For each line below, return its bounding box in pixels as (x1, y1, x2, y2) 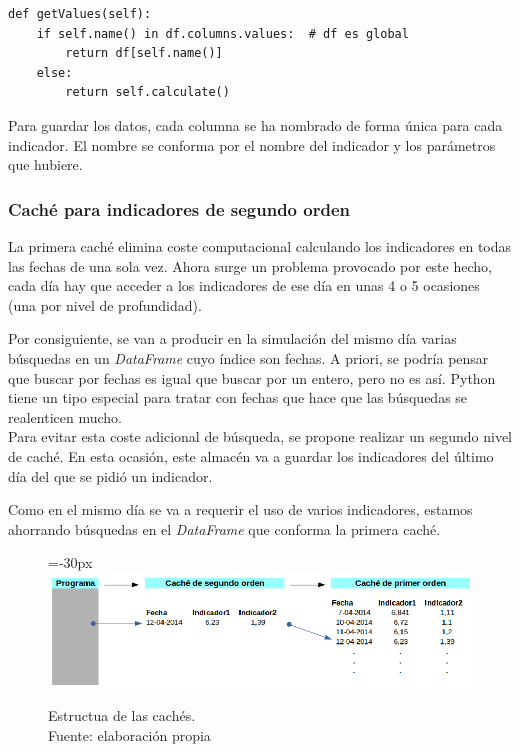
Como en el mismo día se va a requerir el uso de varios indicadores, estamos (8, 499, 473, 520)
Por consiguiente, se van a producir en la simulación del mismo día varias (8, 328, 457, 349)
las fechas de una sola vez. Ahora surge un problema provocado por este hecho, (8, 255, 492, 276)
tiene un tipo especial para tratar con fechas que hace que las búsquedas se (8, 387, 468, 408)
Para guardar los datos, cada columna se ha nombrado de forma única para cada (8, 114, 503, 135)
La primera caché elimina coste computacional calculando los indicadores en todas (8, 235, 512, 256)
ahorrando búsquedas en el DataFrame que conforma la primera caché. (8, 518, 441, 539)
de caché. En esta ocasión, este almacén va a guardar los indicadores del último (8, 445, 494, 466)
